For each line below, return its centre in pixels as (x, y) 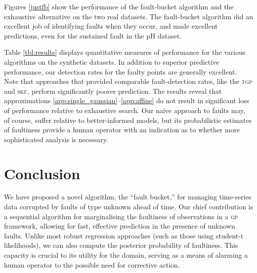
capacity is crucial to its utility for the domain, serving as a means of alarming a (126, 255)
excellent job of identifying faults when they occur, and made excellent (111, 26)
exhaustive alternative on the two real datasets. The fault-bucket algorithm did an (128, 16)
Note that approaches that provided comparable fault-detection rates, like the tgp (128, 81)
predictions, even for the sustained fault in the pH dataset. (93, 35)
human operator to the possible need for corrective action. (92, 264)
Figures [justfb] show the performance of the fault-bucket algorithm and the (119, 6)
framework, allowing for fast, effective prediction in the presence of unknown (120, 226)
